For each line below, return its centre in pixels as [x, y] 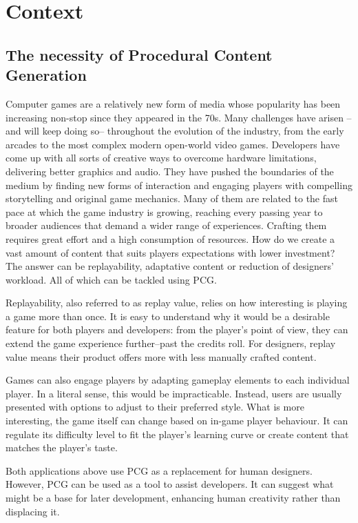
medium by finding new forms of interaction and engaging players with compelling [179, 185]
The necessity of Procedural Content [139, 54]
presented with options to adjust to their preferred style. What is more [155, 407]
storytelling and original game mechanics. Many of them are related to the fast [172, 198]
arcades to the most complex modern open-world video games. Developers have [173, 144]
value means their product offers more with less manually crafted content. [161, 356]
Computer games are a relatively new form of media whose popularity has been [173, 103]
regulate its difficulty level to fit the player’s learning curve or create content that [177, 434]
